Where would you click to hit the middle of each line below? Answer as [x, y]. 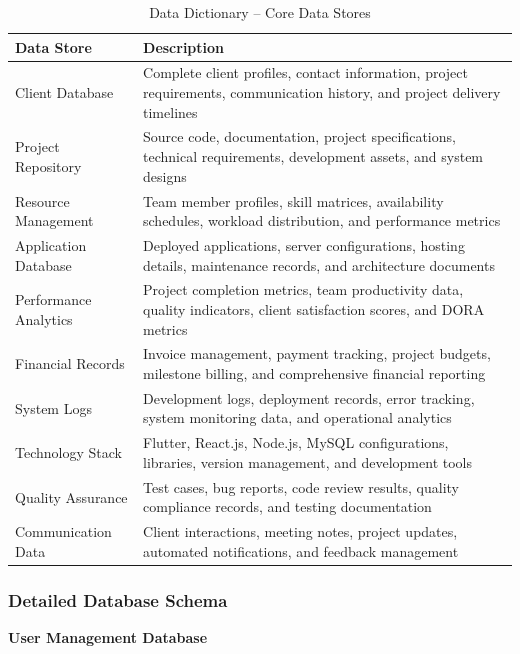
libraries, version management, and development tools [307, 461]
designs [165, 175]
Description [184, 46]
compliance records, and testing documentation [287, 506]
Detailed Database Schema [118, 599]
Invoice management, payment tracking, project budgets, [317, 353]
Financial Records [70, 363]
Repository [48, 165]
